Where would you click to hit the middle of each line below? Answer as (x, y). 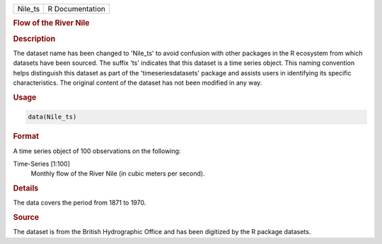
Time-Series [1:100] (42, 164)
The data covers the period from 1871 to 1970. (80, 203)
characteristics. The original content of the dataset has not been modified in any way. (138, 83)
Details (26, 188)
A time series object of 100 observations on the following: (97, 151)
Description (34, 39)
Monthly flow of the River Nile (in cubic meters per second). (118, 173)
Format (26, 136)
